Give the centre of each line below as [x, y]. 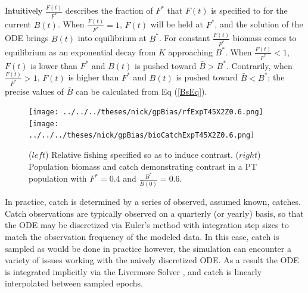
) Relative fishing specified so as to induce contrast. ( [142, 155]
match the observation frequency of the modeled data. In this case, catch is [142, 237]
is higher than [94, 77]
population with [58, 178]
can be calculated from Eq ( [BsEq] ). [141, 91]
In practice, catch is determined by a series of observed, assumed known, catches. [153, 202]
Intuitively [24, 10]
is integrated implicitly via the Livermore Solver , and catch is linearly [133, 271]
